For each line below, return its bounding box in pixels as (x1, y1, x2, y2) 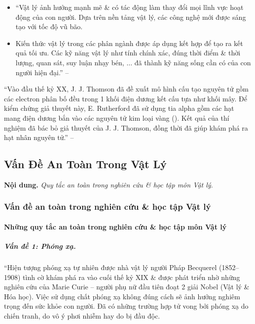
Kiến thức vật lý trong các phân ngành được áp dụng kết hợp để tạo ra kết (15, 38, 243, 48)
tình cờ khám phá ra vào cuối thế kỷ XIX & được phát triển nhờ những (23, 272, 240, 282)
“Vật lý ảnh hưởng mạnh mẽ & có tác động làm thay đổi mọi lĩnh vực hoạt (15, 2, 244, 12)
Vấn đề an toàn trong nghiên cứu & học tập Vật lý (4, 200, 211, 213)
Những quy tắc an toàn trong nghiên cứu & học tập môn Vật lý (4, 221, 227, 231)
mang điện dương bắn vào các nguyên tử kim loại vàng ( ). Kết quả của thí (4, 112, 229, 123)
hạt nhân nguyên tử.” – (4, 132, 74, 142)
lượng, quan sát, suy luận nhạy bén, (15, 57, 124, 67)
